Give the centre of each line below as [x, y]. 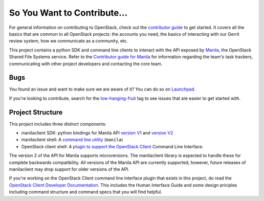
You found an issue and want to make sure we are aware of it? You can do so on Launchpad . [102, 89]
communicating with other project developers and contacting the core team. [86, 64]
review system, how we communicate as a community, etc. [68, 41]
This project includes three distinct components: [58, 124]
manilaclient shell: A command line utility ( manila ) [72, 140]
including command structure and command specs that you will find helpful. [86, 192]
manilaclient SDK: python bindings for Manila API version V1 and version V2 [97, 133]
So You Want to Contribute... [68, 13]
